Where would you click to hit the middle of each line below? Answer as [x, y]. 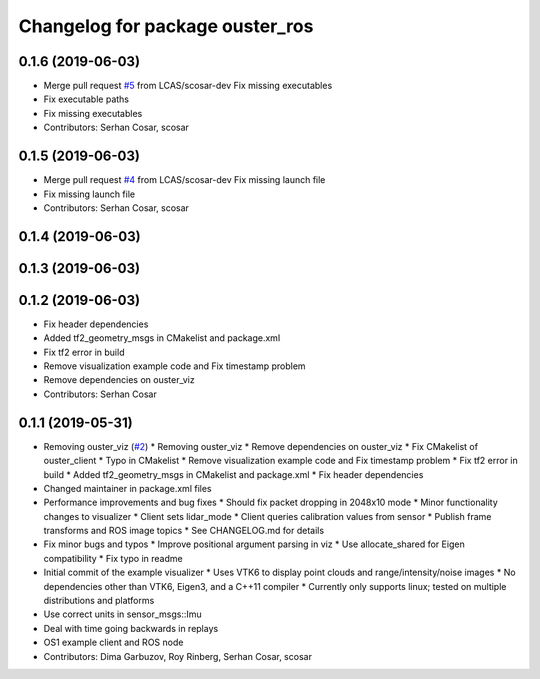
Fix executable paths [86, 99]
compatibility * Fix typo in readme [113, 558]
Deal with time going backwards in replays [131, 628]
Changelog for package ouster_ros [166, 26]
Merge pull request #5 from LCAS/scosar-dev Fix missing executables [188, 86]
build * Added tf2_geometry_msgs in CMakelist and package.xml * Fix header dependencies [233, 474]
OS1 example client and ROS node [113, 642]
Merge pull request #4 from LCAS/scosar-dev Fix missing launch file [184, 180]
